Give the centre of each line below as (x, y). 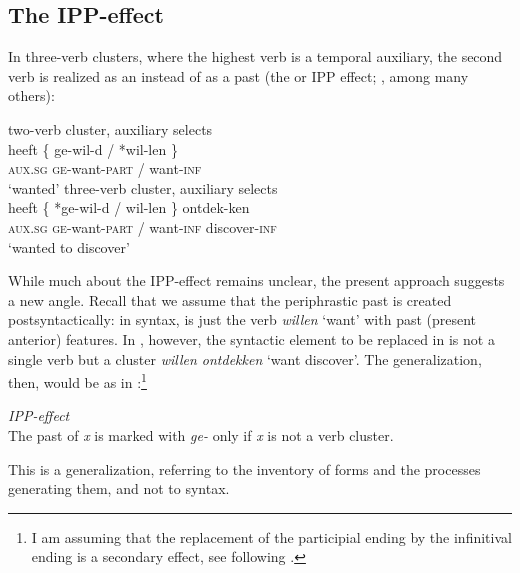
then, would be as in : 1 (77, 380)
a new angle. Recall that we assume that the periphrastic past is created (230, 299)
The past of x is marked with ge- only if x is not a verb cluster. (201, 434)
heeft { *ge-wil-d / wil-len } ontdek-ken (129, 207)
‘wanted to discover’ (69, 246)
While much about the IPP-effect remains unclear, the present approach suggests (256, 280)
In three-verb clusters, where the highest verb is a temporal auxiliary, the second (255, 56)
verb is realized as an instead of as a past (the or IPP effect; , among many (238, 75)
